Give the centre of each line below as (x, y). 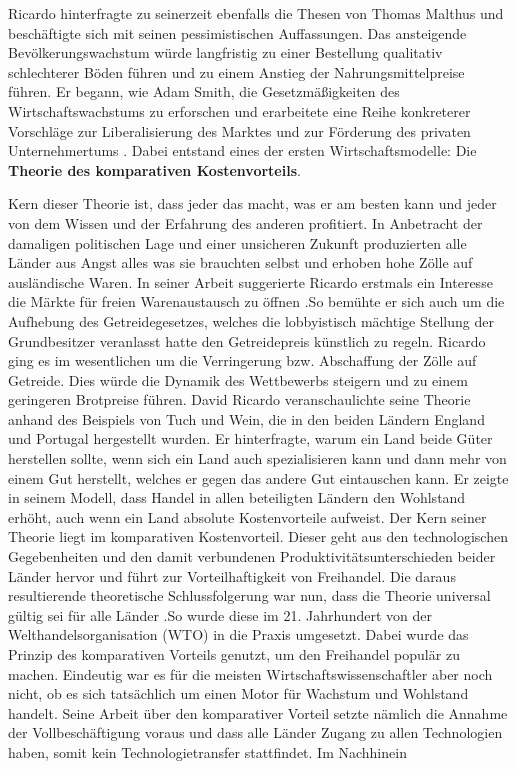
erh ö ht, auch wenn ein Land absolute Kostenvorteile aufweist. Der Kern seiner (247, 516)
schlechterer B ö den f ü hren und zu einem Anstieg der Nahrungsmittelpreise (236, 71)
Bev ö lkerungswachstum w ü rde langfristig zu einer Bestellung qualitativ (225, 52)
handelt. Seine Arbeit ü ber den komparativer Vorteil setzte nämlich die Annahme (258, 712)
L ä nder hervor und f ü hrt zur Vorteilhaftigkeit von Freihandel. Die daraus (232, 575)
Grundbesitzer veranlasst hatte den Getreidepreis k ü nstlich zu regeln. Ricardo (247, 340)
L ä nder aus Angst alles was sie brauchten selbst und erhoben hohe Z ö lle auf (240, 262)
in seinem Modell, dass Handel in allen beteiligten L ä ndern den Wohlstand (237, 497)
